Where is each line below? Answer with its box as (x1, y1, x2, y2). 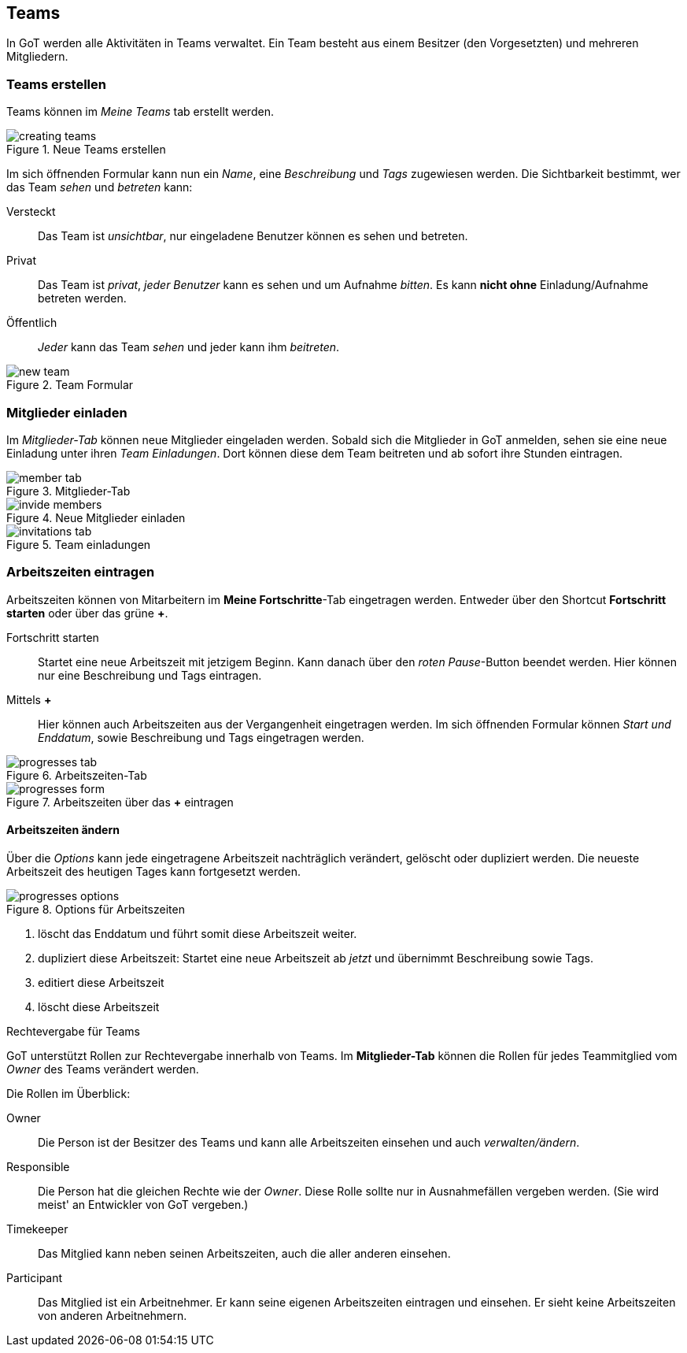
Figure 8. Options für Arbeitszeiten (6, 902, 185, 916)
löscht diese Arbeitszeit (38, 999, 160, 1014)
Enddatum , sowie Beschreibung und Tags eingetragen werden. (38, 730, 364, 744)
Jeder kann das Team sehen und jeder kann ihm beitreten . (38, 340, 340, 354)
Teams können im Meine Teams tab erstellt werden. (6, 105, 274, 119)
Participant (6, 1270, 63, 1284)
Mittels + (6, 692, 52, 706)
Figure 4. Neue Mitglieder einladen (6, 510, 186, 525)
